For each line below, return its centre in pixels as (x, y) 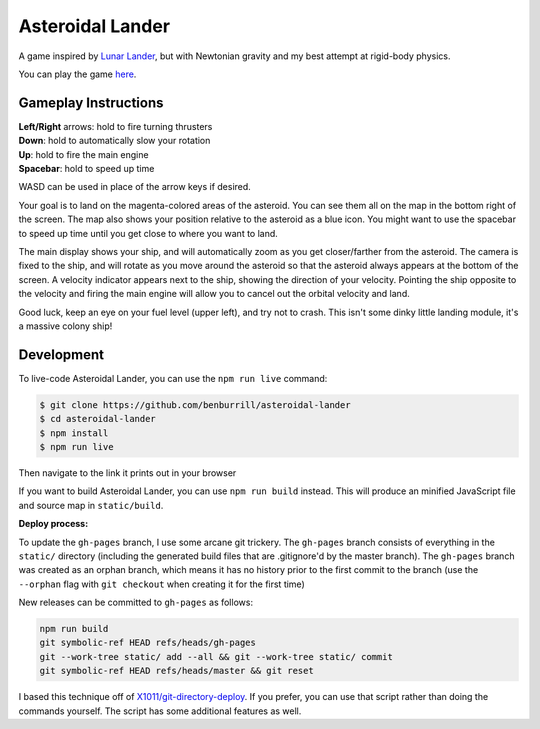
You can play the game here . (77, 74)
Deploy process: (53, 524)
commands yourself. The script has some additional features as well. (160, 711)
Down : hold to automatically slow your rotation (114, 141)
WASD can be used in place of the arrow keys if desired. (135, 187)
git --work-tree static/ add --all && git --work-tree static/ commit (216, 656)
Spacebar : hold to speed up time (86, 169)
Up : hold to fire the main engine (83, 154)
